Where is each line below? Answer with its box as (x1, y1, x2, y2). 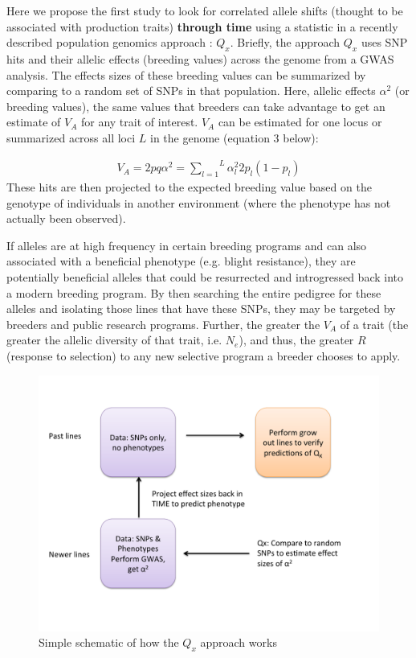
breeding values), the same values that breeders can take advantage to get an (6, 97, 385, 114)
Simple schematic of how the (39, 634, 179, 651)
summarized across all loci (6, 129, 136, 146)
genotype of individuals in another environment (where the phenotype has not (6, 194, 391, 211)
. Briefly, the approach (230, 34, 341, 51)
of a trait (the (340, 315, 409, 332)
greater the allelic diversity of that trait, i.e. (6, 331, 222, 348)
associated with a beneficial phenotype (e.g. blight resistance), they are (6, 253, 356, 269)
